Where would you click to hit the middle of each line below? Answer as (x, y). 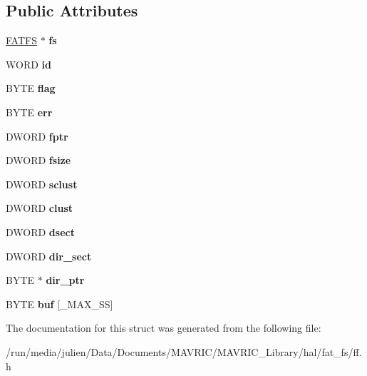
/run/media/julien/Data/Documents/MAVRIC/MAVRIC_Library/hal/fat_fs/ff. (184, 351)
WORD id (29, 64)
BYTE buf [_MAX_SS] (60, 304)
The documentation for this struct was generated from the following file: (164, 328)
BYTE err (29, 112)
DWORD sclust (42, 184)
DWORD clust (40, 208)
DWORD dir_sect (49, 256)
